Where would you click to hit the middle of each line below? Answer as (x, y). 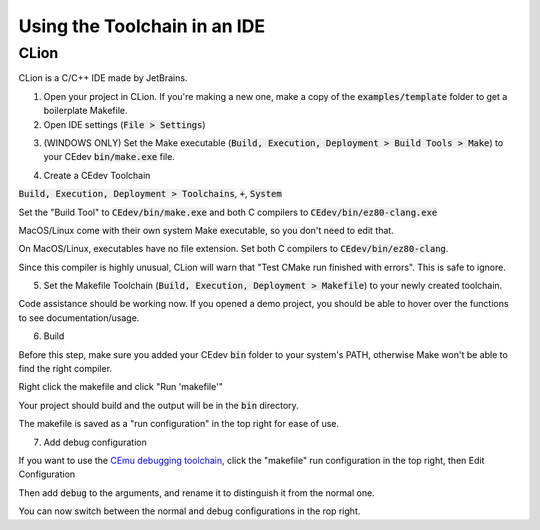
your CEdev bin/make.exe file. (109, 157)
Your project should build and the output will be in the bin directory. (158, 405)
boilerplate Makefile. (85, 111)
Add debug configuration (95, 442)
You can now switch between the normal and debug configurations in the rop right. (189, 511)
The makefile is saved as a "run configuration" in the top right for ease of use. (179, 424)
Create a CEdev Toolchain (97, 175)
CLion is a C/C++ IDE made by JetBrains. (103, 78)
